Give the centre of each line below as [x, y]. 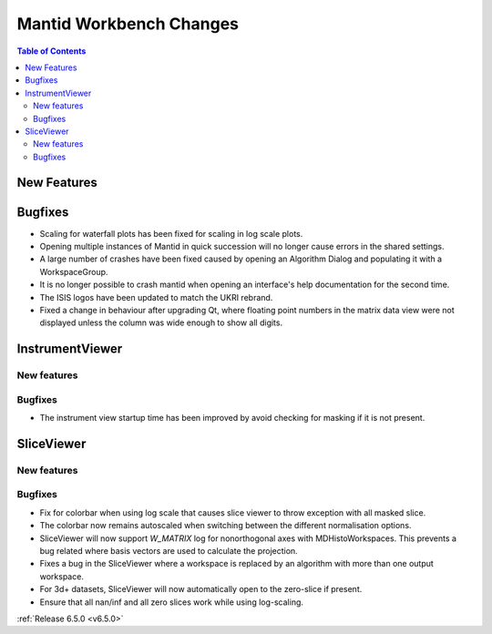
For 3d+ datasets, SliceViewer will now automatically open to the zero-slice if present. [201, 589]
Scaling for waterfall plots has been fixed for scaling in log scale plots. [171, 233]
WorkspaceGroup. [74, 271]
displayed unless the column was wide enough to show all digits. [161, 322]
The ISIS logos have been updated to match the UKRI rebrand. [156, 297]
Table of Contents [51, 51]
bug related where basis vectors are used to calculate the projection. [169, 550]
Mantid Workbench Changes [128, 24]
